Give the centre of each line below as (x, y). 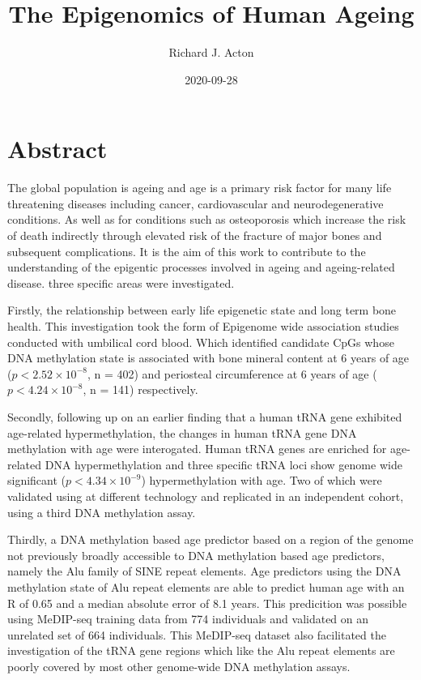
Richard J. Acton (211, 52)
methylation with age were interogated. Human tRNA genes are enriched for (197, 449)
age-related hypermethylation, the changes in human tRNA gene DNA (182, 432)
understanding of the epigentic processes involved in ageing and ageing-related (201, 267)
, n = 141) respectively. (140, 389)
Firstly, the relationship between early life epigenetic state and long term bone (202, 310)
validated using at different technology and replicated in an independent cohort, (206, 496)
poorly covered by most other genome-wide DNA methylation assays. (179, 666)
